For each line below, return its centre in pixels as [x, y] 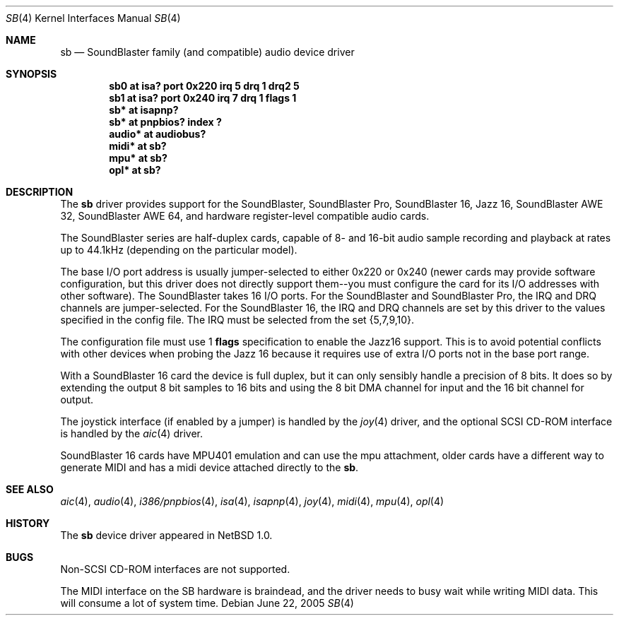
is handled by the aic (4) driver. [131, 433]
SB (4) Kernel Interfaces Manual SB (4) [93, 18]
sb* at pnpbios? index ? [165, 122]
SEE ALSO [30, 489]
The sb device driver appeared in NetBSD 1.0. [166, 535]
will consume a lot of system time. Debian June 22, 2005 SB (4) [207, 603]
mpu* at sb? [138, 158]
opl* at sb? [135, 170]
